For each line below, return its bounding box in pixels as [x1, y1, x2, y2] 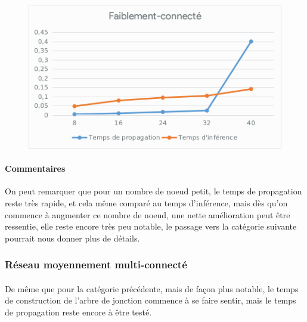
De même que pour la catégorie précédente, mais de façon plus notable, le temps [5, 282, 299, 295]
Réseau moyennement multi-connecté [5, 257, 187, 272]
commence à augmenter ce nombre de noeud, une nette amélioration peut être [5, 208, 290, 221]
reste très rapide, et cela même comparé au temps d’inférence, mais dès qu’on [5, 196, 288, 209]
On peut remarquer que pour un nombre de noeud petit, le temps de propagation [5, 185, 302, 197]
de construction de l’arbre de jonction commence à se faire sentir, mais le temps [5, 294, 296, 306]
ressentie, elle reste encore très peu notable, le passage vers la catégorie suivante [5, 220, 297, 233]
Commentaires [5, 162, 66, 175]
